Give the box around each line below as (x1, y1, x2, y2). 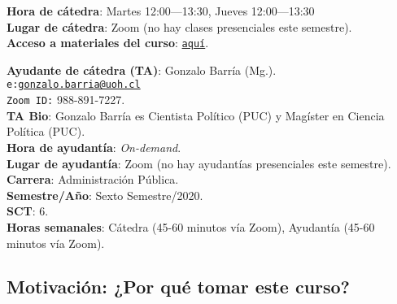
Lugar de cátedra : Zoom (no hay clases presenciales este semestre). (7, 18, 352, 35)
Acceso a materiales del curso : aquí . (7, 34, 209, 51)
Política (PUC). (7, 123, 85, 140)
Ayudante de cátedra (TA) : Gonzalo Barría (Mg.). (7, 61, 277, 78)
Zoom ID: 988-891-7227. (7, 91, 125, 108)
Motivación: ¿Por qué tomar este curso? (7, 274, 351, 299)
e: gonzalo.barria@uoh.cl (7, 79, 141, 91)
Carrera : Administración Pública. (7, 171, 179, 188)
